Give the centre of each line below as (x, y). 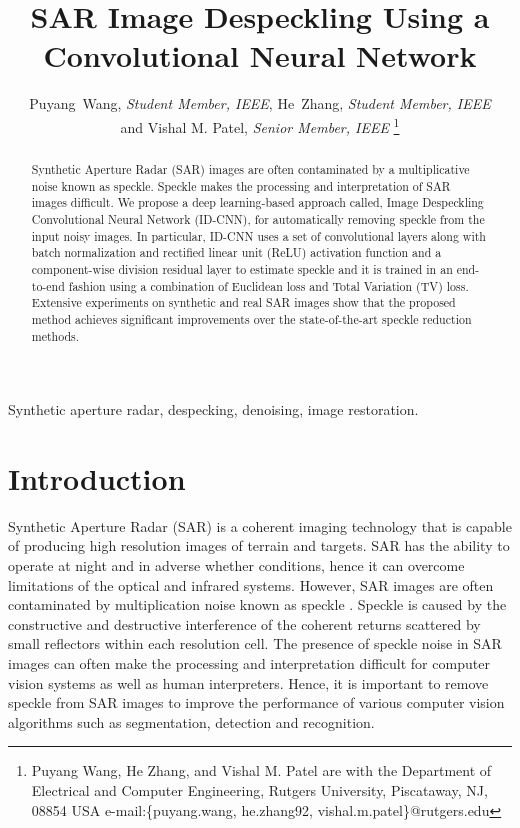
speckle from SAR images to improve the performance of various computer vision (256, 702)
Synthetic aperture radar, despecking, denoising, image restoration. (213, 409)
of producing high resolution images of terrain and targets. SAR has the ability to (259, 545)
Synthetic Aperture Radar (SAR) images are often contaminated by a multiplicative (250, 168)
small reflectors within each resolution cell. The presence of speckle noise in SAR (255, 643)
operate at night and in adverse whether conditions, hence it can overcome (236, 565)
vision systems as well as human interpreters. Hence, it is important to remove (248, 682)
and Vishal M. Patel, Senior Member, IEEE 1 (260, 125)
